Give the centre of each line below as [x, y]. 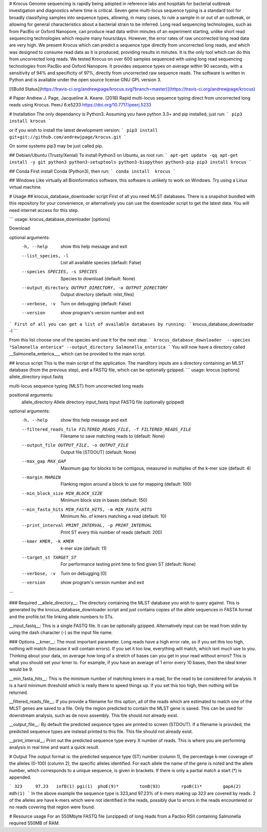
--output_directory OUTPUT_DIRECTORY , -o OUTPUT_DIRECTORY [95, 288]
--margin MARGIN [41, 477]
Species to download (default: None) [98, 278]
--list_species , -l [45, 256]
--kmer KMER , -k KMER [48, 541]
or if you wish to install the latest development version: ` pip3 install [84, 130]
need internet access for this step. [44, 210]
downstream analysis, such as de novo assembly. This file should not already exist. [94, 715]
